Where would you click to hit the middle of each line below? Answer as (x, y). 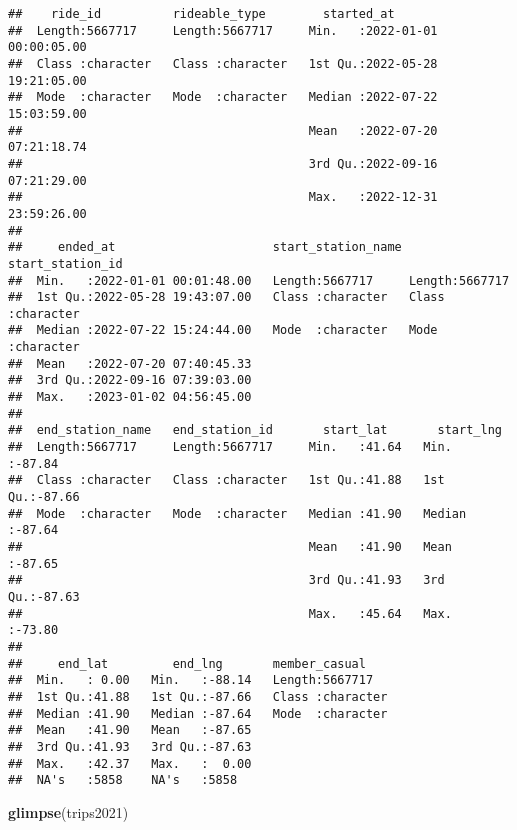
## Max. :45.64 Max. (230, 613)
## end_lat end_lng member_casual (187, 663)
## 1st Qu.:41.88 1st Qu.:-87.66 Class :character (198, 696)
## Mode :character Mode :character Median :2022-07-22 (223, 97)
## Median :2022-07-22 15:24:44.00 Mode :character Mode (223, 330)
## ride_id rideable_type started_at (201, 14)
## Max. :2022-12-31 (223, 197)
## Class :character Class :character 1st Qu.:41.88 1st (226, 480)
